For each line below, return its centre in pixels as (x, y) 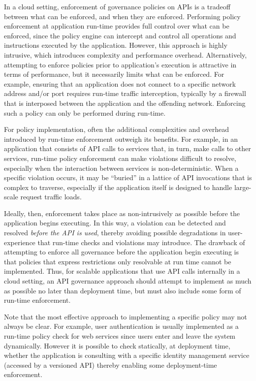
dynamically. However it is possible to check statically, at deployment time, (117, 345)
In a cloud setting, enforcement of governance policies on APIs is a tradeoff (117, 6)
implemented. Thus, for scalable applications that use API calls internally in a (122, 271)
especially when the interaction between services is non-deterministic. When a (121, 168)
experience (20, 242)
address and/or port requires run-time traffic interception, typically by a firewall (125, 93)
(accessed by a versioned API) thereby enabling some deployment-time (111, 365)
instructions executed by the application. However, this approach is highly (116, 45)
